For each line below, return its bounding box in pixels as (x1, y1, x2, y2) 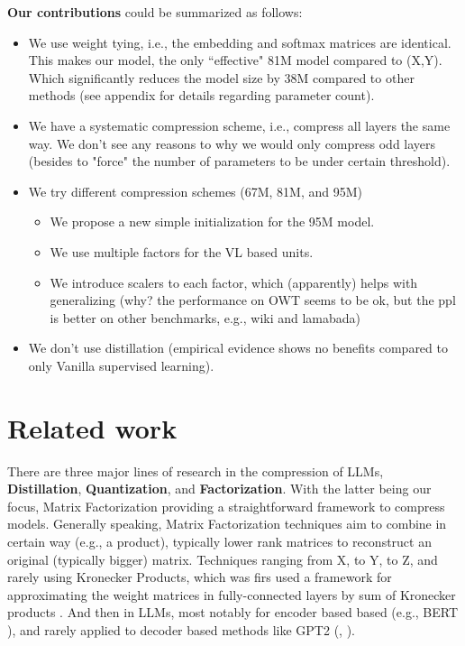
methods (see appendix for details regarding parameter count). (28, 86, 375, 105)
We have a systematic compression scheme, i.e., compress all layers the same (28, 115, 451, 134)
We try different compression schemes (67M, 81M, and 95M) (28, 181, 363, 200)
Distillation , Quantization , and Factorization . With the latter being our (7, 479, 432, 498)
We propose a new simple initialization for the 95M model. (50, 212, 375, 231)
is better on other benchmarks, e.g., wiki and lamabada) (50, 308, 361, 327)
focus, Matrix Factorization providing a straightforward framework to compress (7, 496, 445, 515)
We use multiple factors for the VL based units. (50, 242, 314, 261)
